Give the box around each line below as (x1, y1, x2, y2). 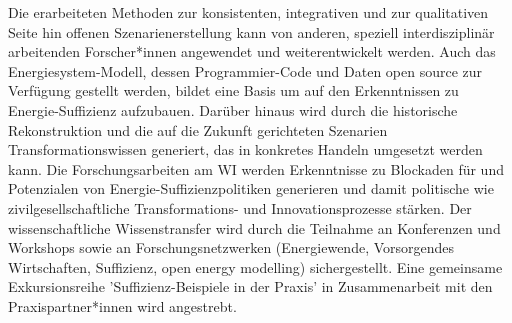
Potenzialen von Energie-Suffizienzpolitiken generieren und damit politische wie (8, 178, 494, 199)
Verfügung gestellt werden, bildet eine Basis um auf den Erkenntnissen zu (8, 80, 459, 101)
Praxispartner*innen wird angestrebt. (8, 295, 237, 316)
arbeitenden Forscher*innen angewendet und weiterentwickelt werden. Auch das (8, 41, 496, 62)
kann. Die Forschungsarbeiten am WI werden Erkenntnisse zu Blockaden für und (8, 158, 504, 179)
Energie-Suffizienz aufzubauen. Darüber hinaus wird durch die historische (8, 99, 458, 120)
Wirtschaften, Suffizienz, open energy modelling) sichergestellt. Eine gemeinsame (8, 256, 503, 277)
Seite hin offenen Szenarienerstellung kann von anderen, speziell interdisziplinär (8, 21, 495, 42)
